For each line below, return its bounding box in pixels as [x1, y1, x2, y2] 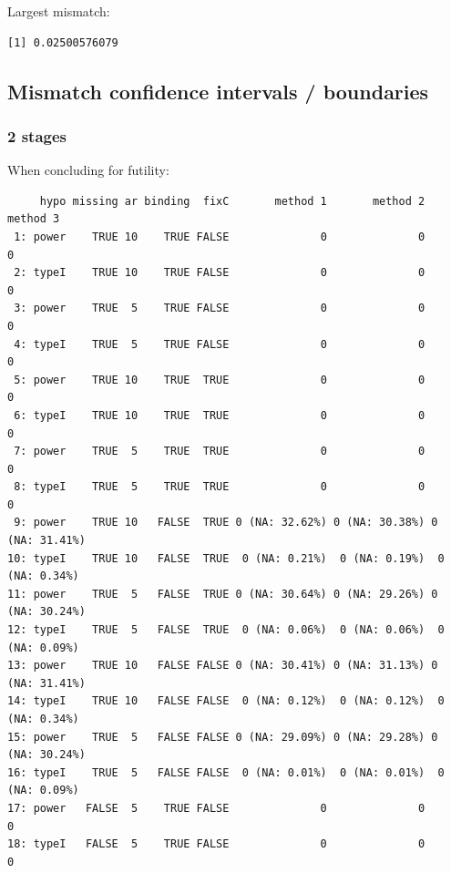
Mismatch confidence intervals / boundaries [7, 77, 429, 105]
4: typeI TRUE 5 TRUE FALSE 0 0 [14, 337, 425, 351]
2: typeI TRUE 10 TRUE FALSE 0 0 [14, 266, 425, 280]
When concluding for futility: [7, 160, 169, 180]
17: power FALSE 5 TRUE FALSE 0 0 [7, 801, 425, 815]
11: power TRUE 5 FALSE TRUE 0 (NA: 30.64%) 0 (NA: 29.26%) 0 [7, 587, 438, 601]
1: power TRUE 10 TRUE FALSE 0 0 [14, 230, 425, 243]
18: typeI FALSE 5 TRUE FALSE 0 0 [7, 837, 425, 851]
